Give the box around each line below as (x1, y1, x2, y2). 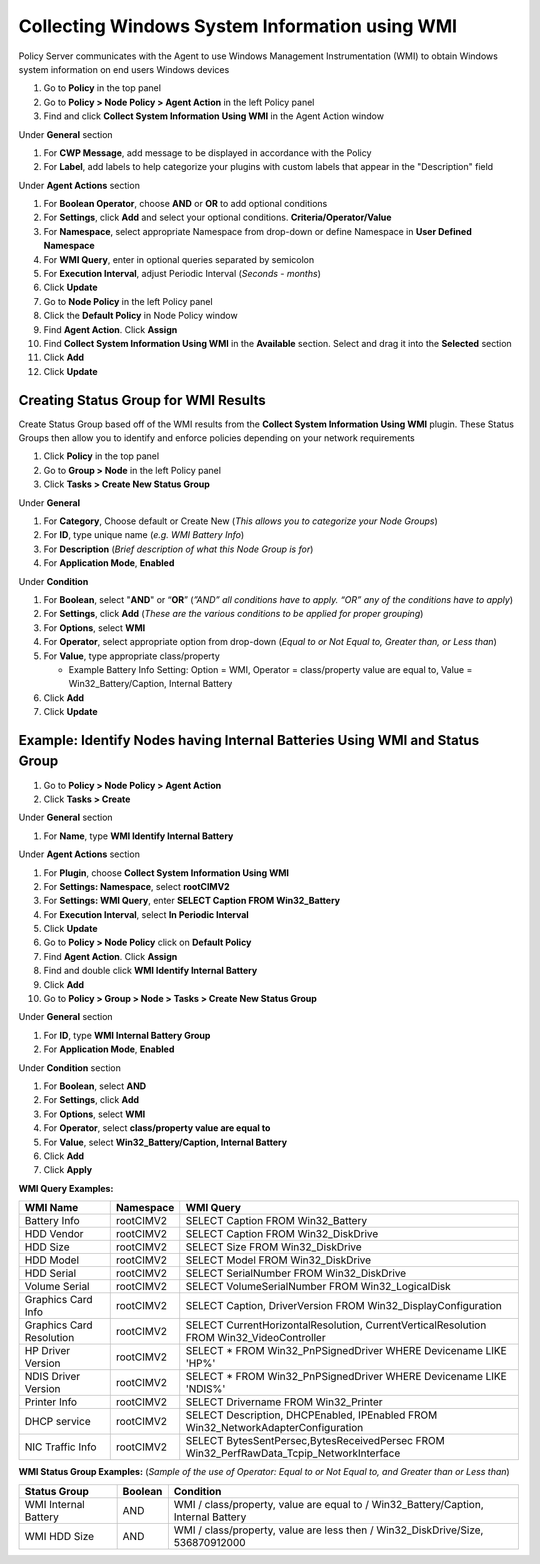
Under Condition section (18, 1061, 122, 1074)
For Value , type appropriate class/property (43, 650, 220, 662)
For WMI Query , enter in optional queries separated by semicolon (43, 253, 315, 265)
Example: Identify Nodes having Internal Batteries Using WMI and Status (18, 731, 480, 749)
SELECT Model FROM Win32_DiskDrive (185, 1253, 372, 1267)
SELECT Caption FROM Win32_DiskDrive (185, 1227, 379, 1241)
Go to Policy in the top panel (43, 82, 162, 94)
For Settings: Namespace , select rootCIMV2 (43, 880, 230, 892)
